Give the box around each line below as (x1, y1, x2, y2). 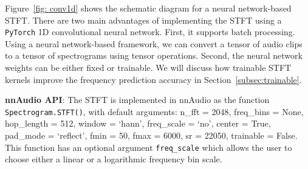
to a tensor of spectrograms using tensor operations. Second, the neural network (5, 49, 303, 62)
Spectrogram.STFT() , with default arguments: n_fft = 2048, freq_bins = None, (5, 105, 304, 118)
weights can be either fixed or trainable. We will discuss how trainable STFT (5, 61, 292, 74)
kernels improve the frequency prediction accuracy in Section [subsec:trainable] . (5, 73, 302, 85)
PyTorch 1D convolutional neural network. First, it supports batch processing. (5, 25, 295, 38)
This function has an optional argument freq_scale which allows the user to (5, 141, 292, 153)
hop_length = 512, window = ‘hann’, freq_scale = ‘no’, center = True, (5, 117, 271, 130)
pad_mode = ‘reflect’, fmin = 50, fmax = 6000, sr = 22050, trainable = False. (5, 129, 298, 142)
